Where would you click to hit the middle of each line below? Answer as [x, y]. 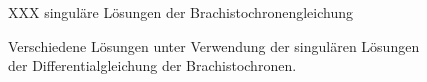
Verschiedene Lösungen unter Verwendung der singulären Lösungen [214, 45]
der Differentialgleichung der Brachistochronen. [152, 65]
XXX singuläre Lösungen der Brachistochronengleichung [180, 12]
